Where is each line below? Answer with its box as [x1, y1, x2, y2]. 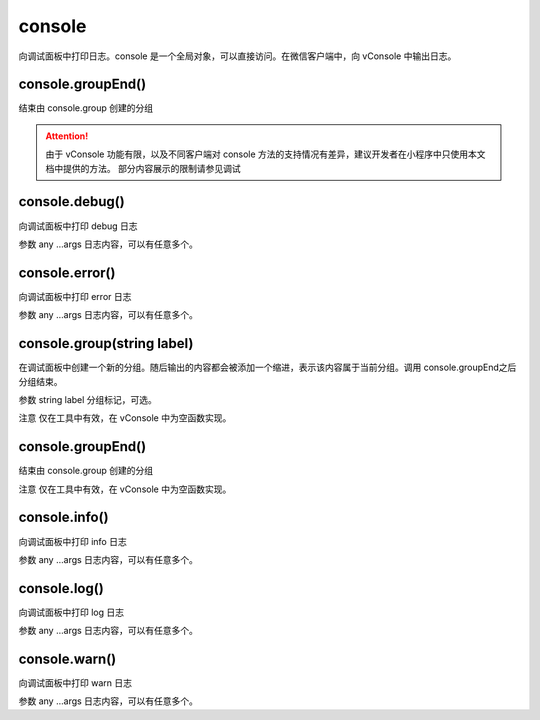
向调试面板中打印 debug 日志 [18, 220, 139, 232]
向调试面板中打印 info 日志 [18, 535, 127, 547]
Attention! [45, 130, 89, 142]
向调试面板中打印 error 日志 [18, 290, 132, 302]
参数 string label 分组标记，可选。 [18, 393, 157, 405]
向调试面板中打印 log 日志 [18, 606, 125, 618]
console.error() [18, 264, 116, 281]
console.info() [18, 509, 109, 526]
